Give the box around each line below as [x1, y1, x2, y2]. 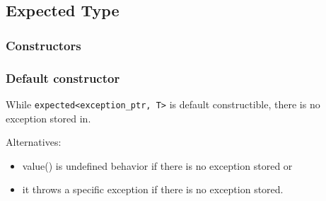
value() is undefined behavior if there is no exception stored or [22, 158, 293, 173]
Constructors [6, 36, 81, 54]
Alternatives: [6, 134, 62, 149]
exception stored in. [6, 110, 91, 125]
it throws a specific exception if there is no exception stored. [22, 182, 284, 197]
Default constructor [6, 69, 120, 86]
